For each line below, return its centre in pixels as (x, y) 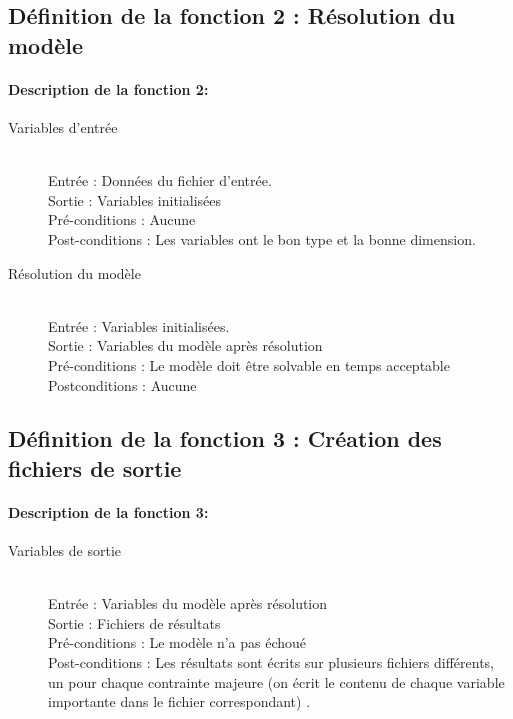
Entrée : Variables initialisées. (139, 325)
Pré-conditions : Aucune (122, 219)
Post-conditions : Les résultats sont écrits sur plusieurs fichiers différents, (271, 662)
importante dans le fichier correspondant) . (179, 701)
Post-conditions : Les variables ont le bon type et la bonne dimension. (262, 238)
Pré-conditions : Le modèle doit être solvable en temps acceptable (249, 364)
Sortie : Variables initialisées (134, 199)
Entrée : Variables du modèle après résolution (188, 603)
